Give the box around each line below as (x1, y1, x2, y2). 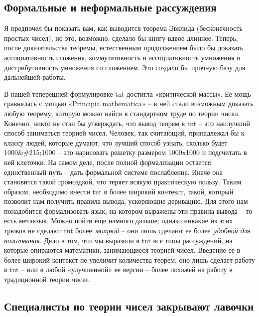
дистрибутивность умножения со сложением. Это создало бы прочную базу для (4, 62, 246, 72)
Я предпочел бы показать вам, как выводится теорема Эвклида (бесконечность (4, 23, 243, 33)
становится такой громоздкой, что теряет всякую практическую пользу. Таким (4, 176, 242, 187)
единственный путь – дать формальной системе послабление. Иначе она (4, 166, 223, 177)
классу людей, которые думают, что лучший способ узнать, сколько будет (4, 137, 228, 148)
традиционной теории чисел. (4, 274, 91, 285)
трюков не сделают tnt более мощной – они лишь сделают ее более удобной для (4, 225, 251, 236)
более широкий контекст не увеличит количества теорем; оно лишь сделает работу (4, 254, 255, 265)
